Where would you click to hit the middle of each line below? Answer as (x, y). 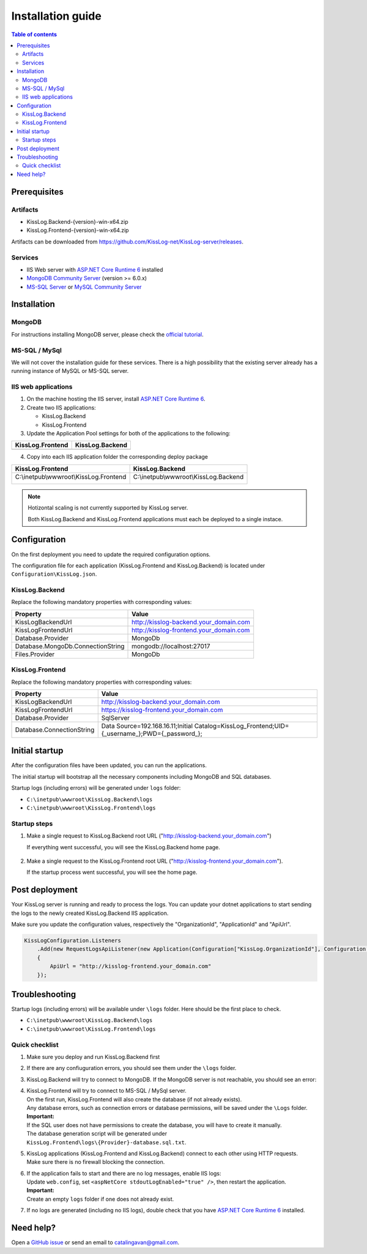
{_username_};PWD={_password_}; (152, 733)
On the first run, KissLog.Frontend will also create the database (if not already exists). (134, 1099)
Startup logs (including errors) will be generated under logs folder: (96, 788)
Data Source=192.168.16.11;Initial (147, 725)
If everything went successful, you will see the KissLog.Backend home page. (123, 847)
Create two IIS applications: (61, 407)
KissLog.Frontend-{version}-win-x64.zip (78, 231)
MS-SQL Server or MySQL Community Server (84, 287)
